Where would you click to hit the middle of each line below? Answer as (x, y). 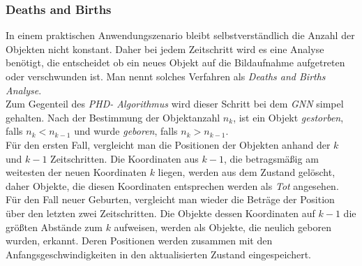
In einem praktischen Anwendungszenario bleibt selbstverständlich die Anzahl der (180, 35)
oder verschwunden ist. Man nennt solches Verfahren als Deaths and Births (166, 76)
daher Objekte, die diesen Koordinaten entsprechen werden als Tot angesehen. (172, 185)
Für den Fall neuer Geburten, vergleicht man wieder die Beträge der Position (170, 199)
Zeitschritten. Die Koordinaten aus (125, 158)
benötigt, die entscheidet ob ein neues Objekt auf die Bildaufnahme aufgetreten (175, 62)
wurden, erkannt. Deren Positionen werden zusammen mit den (139, 241)
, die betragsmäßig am (271, 158)
